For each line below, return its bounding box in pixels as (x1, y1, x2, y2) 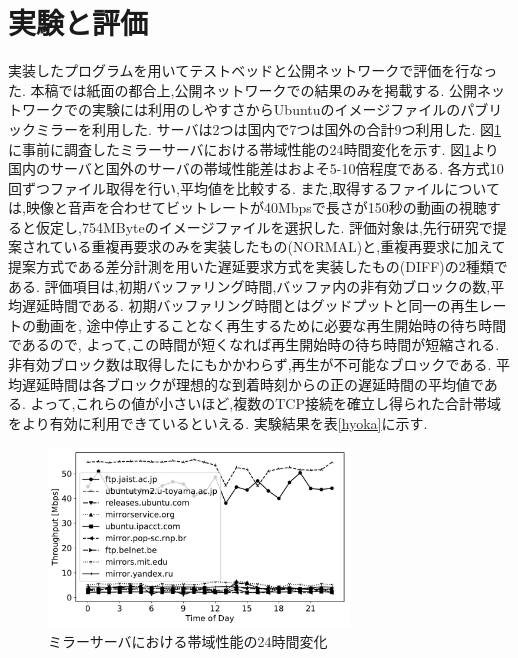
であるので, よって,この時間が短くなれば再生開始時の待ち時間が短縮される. (8, 334, 500, 355)
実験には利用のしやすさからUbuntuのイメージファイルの (91, 99, 461, 120)
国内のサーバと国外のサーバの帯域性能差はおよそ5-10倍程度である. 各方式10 (8, 158, 504, 179)
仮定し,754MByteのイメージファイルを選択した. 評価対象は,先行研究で (35, 216, 493, 237)
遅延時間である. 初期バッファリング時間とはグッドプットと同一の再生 (21, 295, 479, 316)
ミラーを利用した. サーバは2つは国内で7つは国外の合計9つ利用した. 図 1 (35, 118, 501, 139)
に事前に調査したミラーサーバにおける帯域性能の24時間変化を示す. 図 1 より (8, 138, 499, 159)
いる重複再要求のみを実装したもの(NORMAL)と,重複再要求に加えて (63, 236, 506, 257)
